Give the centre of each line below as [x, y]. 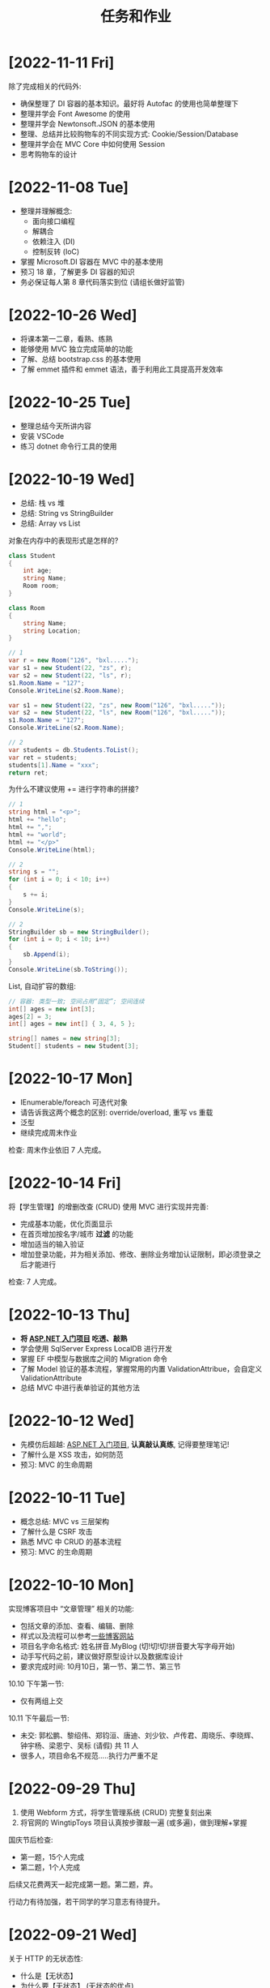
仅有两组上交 [41, 1701]
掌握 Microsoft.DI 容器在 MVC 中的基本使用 [92, 261]
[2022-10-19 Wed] [72, 479]
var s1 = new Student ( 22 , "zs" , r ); [70, 668]
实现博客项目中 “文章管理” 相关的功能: [72, 1608]
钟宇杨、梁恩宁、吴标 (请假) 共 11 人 [79, 1745]
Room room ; [41, 586]
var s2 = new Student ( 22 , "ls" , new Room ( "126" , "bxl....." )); [117, 713]
